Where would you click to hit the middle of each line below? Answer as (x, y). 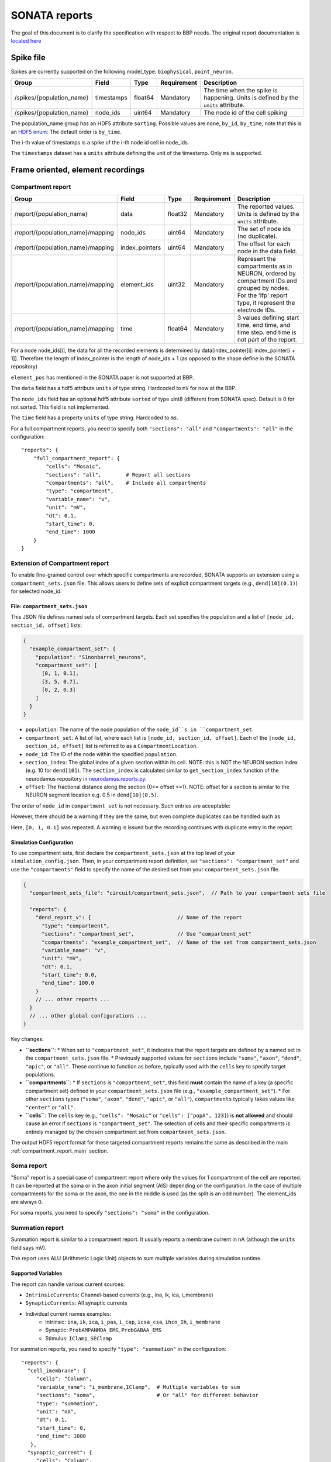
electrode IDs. (256, 310)
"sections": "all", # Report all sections (118, 475)
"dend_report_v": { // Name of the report (139, 918)
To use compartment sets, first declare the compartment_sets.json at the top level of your (123, 853)
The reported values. (266, 206)
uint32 (176, 284)
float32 (177, 213)
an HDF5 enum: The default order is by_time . (66, 132)
